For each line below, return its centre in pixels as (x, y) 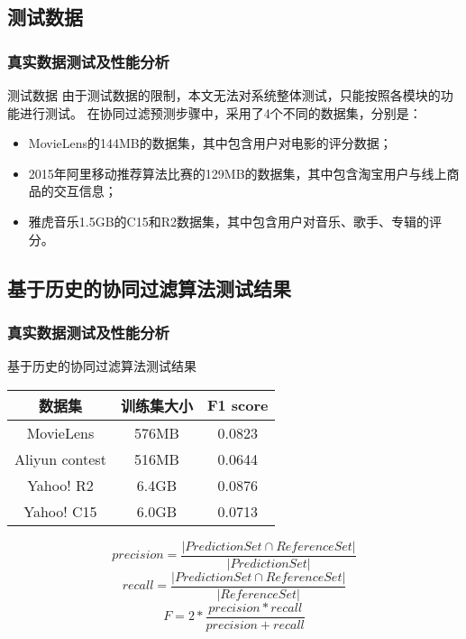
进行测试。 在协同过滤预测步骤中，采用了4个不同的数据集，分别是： (220, 112)
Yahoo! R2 (60, 485)
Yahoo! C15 (60, 511)
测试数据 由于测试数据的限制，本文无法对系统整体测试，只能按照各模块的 (224, 95)
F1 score (238, 405)
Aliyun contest (60, 458)
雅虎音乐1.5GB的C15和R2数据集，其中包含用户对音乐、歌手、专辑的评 (235, 221)
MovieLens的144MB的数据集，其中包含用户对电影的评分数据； (210, 143)
